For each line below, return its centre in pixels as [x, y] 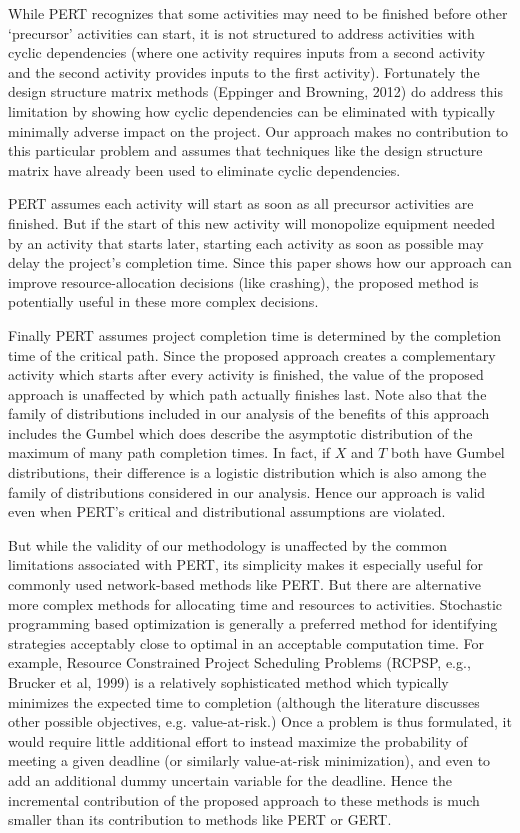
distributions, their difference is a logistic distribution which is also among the [247, 472]
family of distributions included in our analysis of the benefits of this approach [249, 413]
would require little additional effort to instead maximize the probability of [238, 740]
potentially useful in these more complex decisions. [163, 301]
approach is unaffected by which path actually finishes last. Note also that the [247, 393]
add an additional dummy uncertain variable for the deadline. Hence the [230, 779]
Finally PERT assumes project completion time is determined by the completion [255, 334]
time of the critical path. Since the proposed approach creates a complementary [252, 354]
